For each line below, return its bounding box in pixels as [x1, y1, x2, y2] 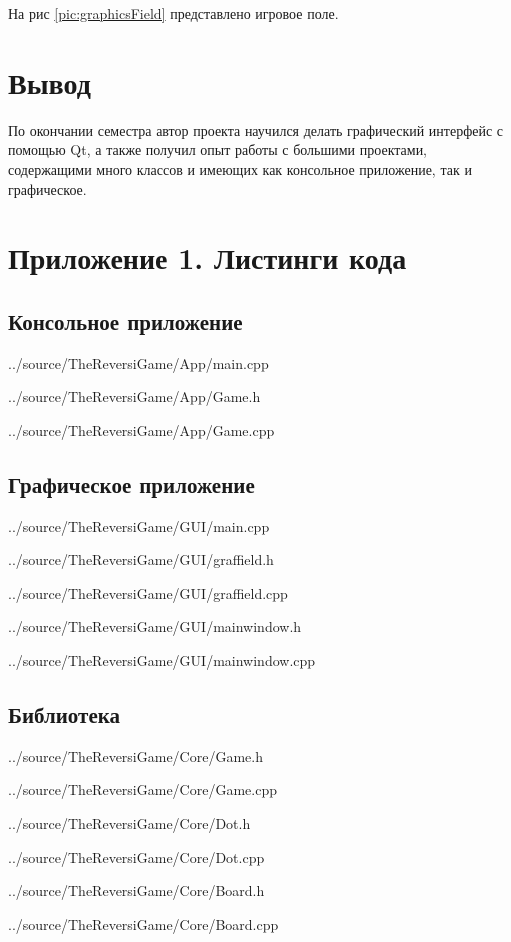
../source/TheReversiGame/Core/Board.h [8, 880, 265, 901]
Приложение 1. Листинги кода [8, 237, 407, 278]
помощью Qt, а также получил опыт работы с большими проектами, [8, 139, 428, 160]
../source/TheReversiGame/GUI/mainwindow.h [8, 616, 302, 637]
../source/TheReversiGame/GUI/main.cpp [8, 515, 270, 536]
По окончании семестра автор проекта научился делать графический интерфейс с [8, 119, 504, 140]
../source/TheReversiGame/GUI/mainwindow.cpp [8, 650, 316, 671]
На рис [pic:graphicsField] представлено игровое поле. [8, 3, 339, 23]
